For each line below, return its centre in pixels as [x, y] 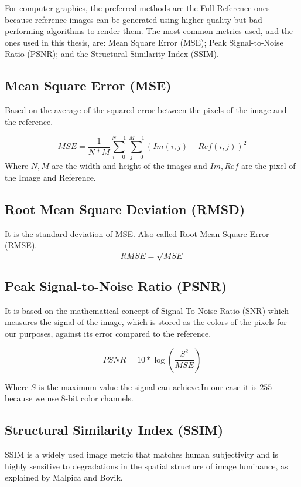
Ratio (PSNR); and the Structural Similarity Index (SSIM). [112, 54]
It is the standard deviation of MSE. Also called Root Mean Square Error [137, 233]
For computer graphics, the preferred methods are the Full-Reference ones [137, 8]
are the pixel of [268, 166]
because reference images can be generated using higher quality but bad [134, 19]
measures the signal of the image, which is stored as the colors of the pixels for [146, 322]
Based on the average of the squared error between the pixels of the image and [146, 110]
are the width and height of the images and [129, 166]
